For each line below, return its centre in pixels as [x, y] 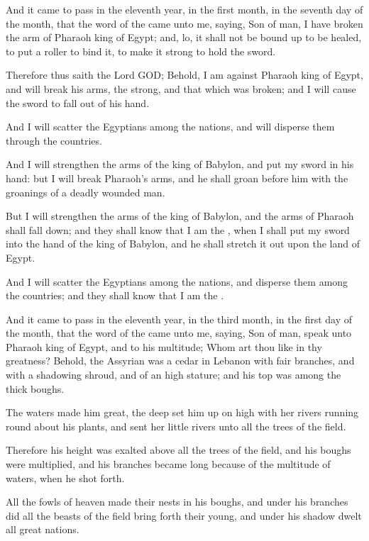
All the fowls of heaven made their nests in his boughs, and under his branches [177, 502]
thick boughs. [35, 388]
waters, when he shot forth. [65, 478]
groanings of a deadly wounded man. [86, 192]
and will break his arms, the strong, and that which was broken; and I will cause [181, 88]
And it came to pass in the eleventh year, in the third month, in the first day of [179, 319]
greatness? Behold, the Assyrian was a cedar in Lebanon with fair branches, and [180, 361]
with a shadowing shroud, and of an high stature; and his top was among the [174, 375]
